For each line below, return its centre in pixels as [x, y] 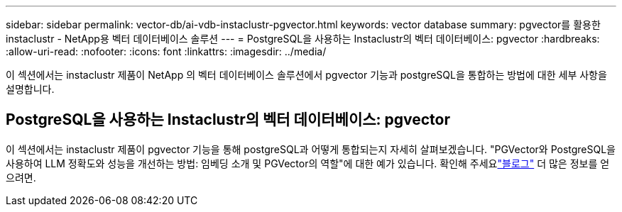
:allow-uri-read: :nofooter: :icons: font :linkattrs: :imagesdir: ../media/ [166, 51]
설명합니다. [30, 89]
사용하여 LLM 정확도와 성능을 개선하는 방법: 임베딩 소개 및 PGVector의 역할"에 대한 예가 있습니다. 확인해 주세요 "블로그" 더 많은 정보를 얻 [308, 163]
